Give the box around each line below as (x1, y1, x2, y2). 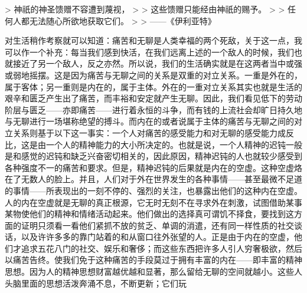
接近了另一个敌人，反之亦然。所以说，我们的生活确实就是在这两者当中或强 (12, 57, 302, 70)
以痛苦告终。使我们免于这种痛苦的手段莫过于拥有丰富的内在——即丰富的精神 (5, 254, 302, 266)
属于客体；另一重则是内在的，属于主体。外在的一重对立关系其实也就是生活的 (5, 80, 302, 93)
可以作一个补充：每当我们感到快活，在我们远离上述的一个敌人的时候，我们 (5, 45, 294, 58)
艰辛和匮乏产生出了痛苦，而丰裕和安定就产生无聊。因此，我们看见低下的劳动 (5, 92, 302, 104)
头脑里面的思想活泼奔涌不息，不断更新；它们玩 (5, 276, 187, 289)
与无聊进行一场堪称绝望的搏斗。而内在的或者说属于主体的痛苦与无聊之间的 (5, 115, 294, 127)
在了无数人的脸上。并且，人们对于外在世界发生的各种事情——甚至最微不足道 (5, 173, 302, 185)
